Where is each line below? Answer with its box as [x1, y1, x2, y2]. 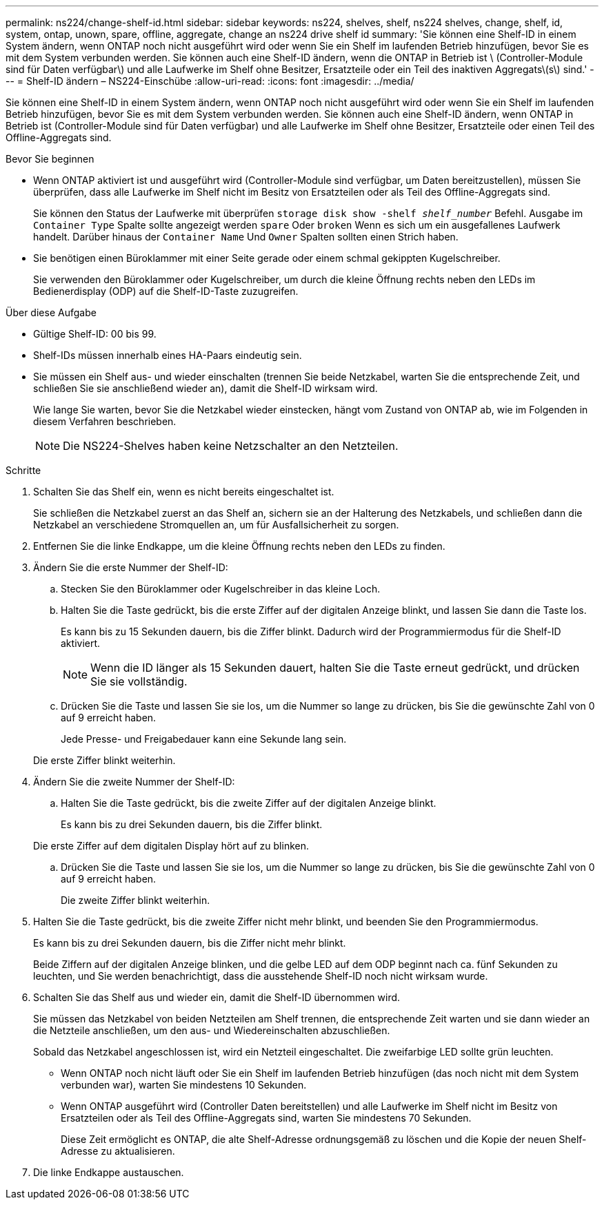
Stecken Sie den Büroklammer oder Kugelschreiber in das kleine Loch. [61, 583, 381, 595]
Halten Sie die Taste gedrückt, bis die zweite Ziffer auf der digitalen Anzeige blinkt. [61, 797, 436, 809]
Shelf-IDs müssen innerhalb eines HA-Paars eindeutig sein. [33, 349, 302, 361]
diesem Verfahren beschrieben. [33, 415, 177, 427]
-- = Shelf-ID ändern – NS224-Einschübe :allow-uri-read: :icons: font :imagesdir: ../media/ [6, 75, 414, 87]
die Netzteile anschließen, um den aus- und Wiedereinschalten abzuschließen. [33, 1024, 390, 1036]
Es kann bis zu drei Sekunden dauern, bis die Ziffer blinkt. [61, 818, 323, 830]
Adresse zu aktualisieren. [61, 1145, 175, 1157]
